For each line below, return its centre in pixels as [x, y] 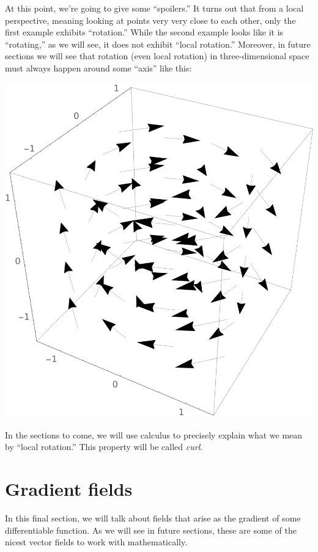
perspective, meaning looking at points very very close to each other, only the [150, 20]
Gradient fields [69, 489]
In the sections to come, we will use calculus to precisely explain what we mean [154, 434]
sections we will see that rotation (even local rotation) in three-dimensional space [157, 56]
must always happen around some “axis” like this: [98, 67]
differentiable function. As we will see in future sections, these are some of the [151, 530]
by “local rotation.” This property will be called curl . [104, 447]
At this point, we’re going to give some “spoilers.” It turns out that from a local [154, 8]
